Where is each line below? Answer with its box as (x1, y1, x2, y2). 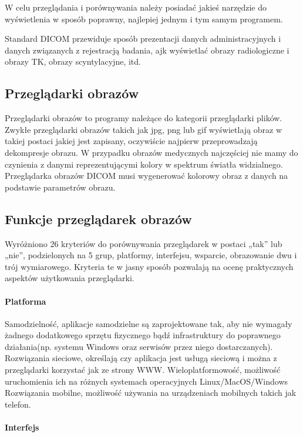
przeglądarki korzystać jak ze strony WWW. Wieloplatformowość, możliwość (5, 363, 281, 376)
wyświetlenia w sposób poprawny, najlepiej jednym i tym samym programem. (5, 12, 283, 25)
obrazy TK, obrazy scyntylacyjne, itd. (5, 55, 141, 68)
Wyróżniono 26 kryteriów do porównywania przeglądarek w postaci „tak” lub (5, 237, 282, 249)
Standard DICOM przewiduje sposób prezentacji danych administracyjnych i (5, 32, 281, 45)
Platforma (5, 295, 46, 307)
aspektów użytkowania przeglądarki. (5, 272, 134, 284)
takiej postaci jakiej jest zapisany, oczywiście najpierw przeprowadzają (5, 135, 258, 147)
